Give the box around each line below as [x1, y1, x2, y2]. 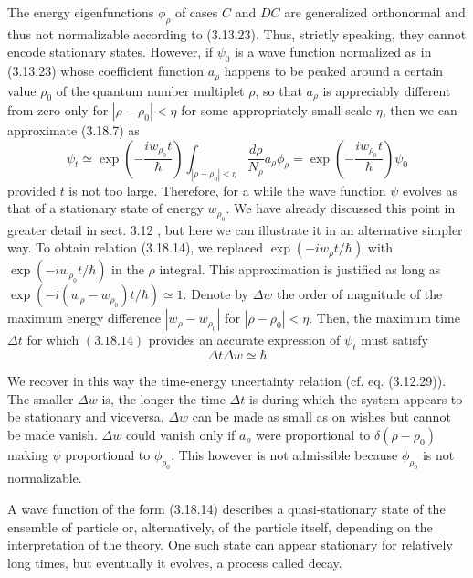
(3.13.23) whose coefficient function [7, 61, 205, 80]
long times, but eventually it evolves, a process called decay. [7, 552, 342, 572]
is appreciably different [322, 80, 451, 100]
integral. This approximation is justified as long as [159, 260, 441, 279]
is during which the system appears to [248, 389, 463, 408]
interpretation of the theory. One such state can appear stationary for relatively [7, 535, 453, 554]
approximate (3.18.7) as [7, 121, 140, 140]
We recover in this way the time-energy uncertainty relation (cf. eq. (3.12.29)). [7, 370, 447, 390]
